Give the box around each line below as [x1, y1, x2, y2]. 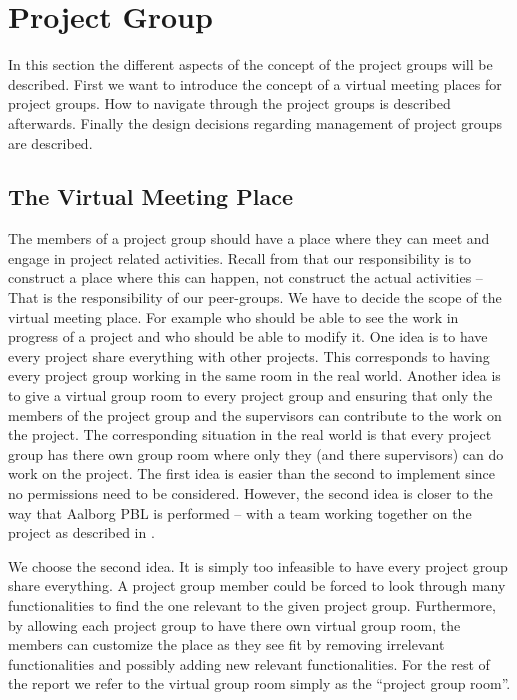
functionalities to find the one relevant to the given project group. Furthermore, [8, 594, 496, 615]
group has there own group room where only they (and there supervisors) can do [8, 443, 504, 464]
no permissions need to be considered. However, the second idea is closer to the [8, 483, 493, 504]
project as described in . [8, 522, 155, 543]
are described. [8, 132, 93, 153]
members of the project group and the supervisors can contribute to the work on [8, 404, 502, 425]
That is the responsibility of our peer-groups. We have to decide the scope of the [8, 287, 502, 308]
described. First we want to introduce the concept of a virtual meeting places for [8, 73, 502, 94]
